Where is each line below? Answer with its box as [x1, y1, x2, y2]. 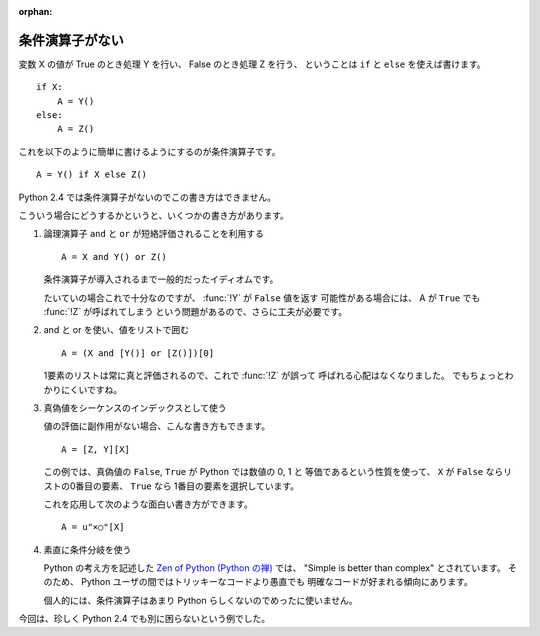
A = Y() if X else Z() [36, 169, 148, 180]
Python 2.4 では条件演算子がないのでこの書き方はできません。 [18, 191, 277, 203]
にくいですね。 [60, 383, 123, 395]
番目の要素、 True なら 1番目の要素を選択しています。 [75, 480, 300, 492]
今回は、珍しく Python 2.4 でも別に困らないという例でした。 [18, 613, 270, 625]
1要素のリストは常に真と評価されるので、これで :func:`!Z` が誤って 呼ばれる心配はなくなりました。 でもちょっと [43, 370, 505, 382]
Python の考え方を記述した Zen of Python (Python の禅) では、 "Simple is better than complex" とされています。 [43, 562, 506, 574]
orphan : [18, 6, 53, 17]
